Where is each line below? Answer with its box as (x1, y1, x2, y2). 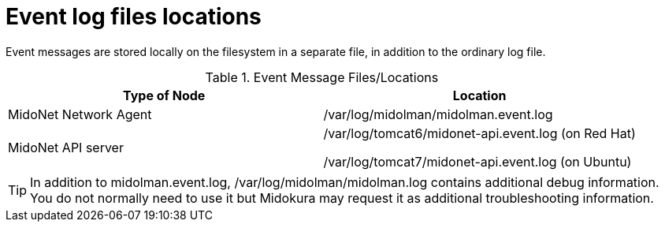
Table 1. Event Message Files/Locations (205, 69, 439, 85)
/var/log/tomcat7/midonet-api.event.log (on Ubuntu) (323, 153, 632, 170)
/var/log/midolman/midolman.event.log (323, 106, 553, 122)
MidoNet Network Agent (8, 106, 152, 122)
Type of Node (123, 87, 206, 103)
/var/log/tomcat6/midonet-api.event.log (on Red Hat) (323, 125, 636, 141)
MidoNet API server (8, 139, 124, 155)
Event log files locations (6, 3, 262, 30)
